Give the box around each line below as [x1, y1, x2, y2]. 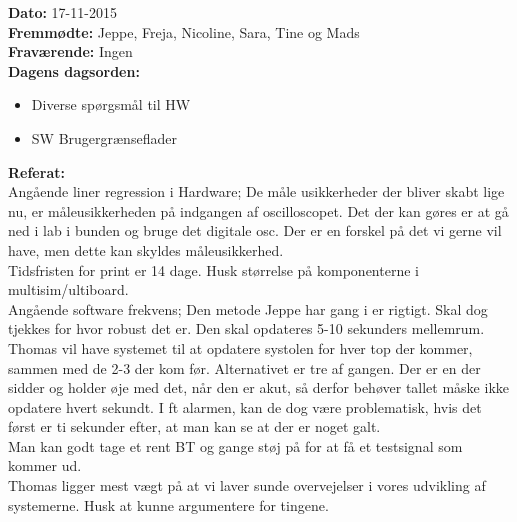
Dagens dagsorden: [8, 60, 140, 81]
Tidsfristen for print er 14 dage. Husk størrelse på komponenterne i [8, 259, 419, 280]
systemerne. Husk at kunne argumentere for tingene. [8, 494, 329, 515]
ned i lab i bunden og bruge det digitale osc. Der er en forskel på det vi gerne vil [8, 220, 502, 241]
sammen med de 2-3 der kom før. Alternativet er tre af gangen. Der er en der [8, 357, 481, 378]
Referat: [8, 161, 65, 182]
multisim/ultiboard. [8, 279, 129, 300]
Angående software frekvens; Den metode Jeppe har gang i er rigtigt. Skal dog [8, 298, 488, 319]
